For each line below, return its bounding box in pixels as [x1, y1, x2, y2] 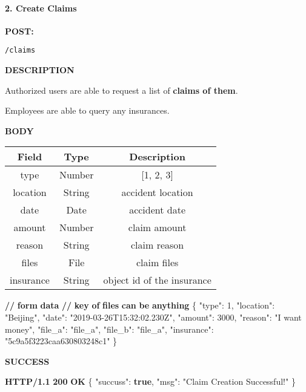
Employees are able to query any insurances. [5, 104, 170, 117]
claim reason [130, 238, 184, 252]
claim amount [128, 220, 187, 235]
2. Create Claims [5, 1, 77, 14]
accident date [129, 203, 186, 217]
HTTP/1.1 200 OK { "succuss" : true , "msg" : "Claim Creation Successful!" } [5, 375, 296, 388]
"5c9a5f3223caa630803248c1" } [5, 335, 118, 347]
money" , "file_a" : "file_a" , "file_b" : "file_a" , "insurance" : [5, 322, 214, 335]
